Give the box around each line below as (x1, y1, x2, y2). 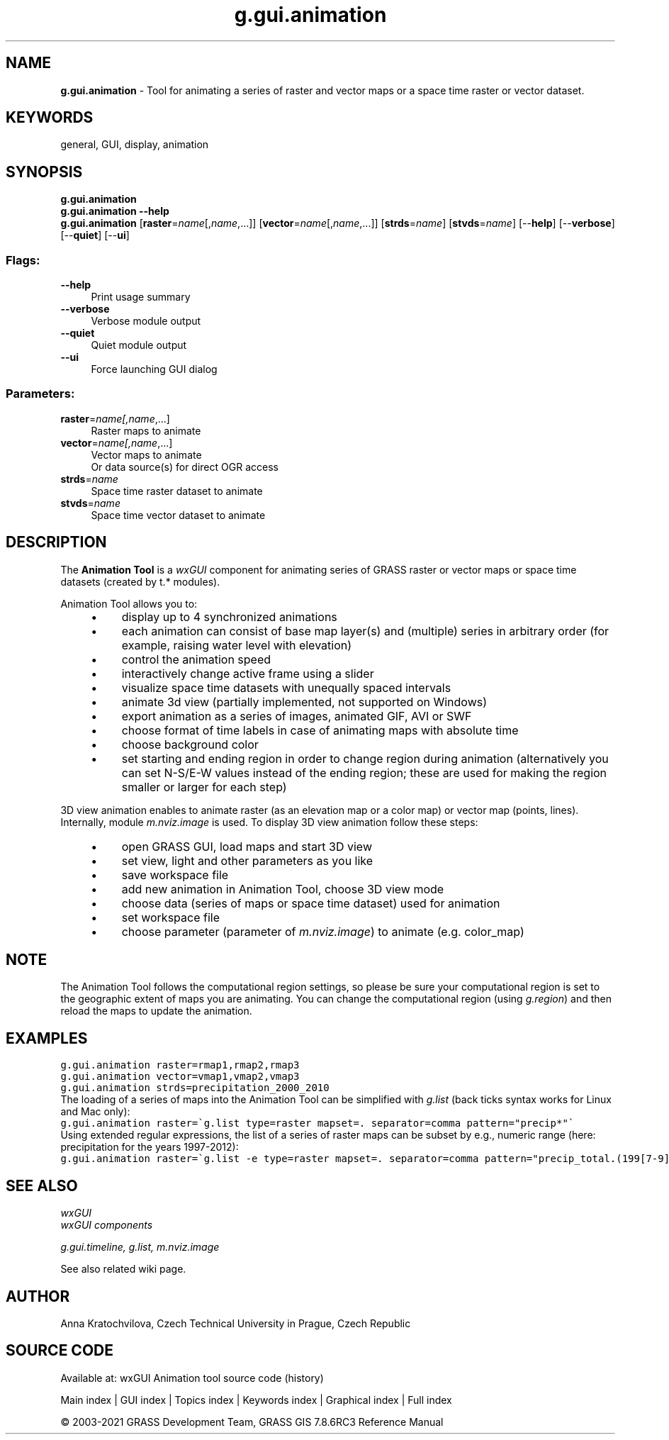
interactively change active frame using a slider (121, 666, 374, 681)
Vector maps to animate (91, 448, 202, 461)
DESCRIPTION (6, 533, 107, 552)
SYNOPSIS (6, 162, 83, 181)
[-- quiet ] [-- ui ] (60, 229, 130, 242)
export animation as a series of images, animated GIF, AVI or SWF (121, 708, 472, 723)
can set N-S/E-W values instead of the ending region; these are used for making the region (121, 765, 607, 780)
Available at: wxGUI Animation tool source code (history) (60, 1371, 324, 1384)
